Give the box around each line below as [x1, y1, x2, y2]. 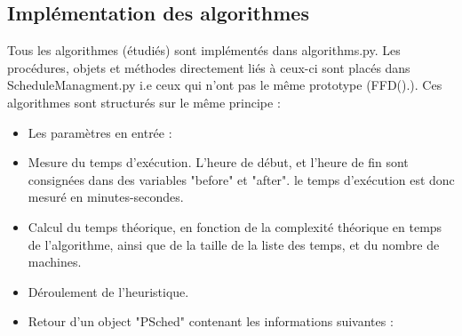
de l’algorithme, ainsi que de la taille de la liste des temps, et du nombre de [28, 235, 440, 253]
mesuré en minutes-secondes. [28, 188, 184, 206]
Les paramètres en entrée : [28, 123, 172, 141]
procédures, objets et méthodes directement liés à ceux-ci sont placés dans [7, 58, 410, 76]
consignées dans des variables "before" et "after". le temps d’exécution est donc [28, 170, 455, 188]
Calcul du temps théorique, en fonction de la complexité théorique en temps [28, 217, 442, 236]
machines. [28, 252, 82, 271]
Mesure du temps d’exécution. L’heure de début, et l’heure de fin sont [28, 153, 409, 172]
